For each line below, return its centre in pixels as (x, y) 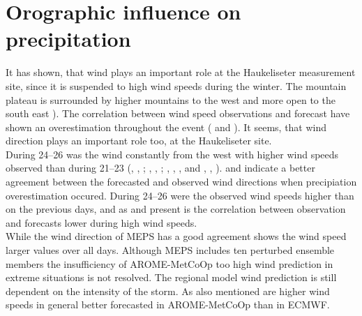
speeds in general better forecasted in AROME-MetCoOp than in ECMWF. (168, 304)
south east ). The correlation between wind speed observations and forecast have (178, 113)
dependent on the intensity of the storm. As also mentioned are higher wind (168, 291)
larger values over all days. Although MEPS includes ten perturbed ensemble (170, 250)
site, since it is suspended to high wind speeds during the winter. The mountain (176, 85)
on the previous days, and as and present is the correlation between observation (176, 209)
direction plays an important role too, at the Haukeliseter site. (139, 141)
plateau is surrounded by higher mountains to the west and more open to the (171, 99)
